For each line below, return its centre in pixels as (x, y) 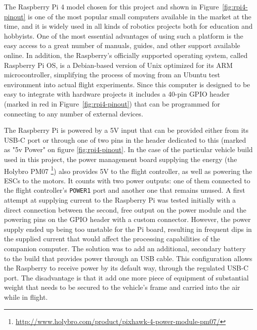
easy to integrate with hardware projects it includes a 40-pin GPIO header (117, 94)
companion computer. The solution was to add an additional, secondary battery (125, 248)
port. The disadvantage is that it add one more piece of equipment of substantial (127, 277)
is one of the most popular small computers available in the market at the (140, 16)
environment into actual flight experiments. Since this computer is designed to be (127, 84)
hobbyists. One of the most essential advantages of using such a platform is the (124, 35)
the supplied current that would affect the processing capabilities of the (112, 239)
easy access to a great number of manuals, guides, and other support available (122, 45)
